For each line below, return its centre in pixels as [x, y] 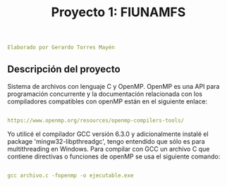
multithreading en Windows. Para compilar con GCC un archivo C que [109, 149]
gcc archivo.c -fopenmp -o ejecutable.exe [70, 175]
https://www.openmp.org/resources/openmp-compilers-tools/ [96, 120]
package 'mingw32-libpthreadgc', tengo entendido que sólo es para [106, 141]
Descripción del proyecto [64, 69]
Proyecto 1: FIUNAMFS [118, 12]
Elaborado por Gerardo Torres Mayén [61, 48]
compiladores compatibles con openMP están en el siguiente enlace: [108, 101]
